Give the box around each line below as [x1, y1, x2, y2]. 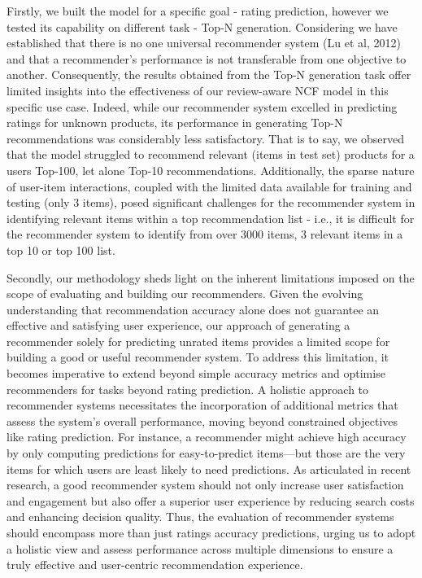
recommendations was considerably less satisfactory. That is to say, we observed [7, 129, 404, 147]
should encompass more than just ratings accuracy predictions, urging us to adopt [7, 524, 416, 541]
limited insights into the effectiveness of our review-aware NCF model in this [7, 81, 389, 99]
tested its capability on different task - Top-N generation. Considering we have [7, 18, 398, 35]
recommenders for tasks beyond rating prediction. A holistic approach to [7, 380, 369, 397]
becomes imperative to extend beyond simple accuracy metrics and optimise [7, 365, 385, 382]
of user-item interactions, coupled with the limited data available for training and [7, 177, 412, 195]
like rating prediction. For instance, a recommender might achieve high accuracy [7, 428, 407, 445]
